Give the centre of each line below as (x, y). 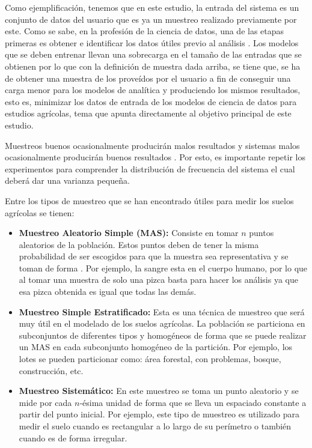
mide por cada (45, 402)
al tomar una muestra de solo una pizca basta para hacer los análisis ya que (158, 280)
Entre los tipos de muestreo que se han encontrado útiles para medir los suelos (149, 200)
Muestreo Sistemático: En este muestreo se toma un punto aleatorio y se (159, 391)
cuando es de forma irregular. (73, 437)
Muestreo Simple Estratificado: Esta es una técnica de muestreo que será (162, 311)
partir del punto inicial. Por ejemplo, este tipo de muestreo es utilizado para (159, 414)
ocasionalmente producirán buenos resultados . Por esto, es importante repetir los (155, 157)
